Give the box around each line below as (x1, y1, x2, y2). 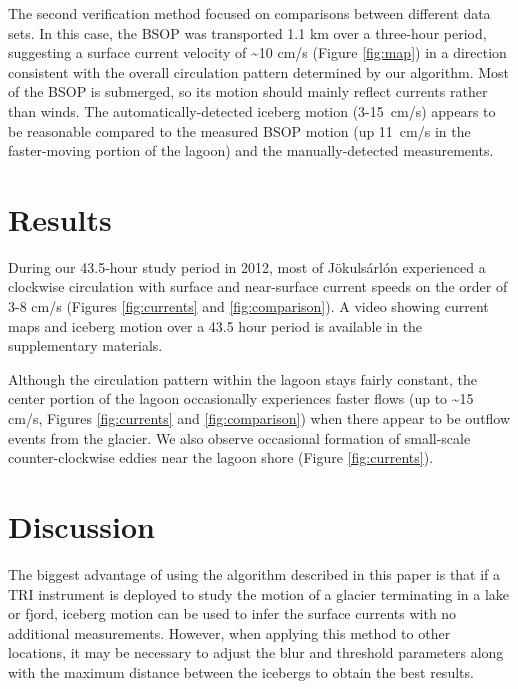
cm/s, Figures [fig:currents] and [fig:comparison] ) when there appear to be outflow (8, 408, 511, 429)
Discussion (8, 506, 155, 546)
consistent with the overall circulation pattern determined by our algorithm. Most (8, 61, 509, 82)
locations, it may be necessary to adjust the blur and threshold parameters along (8, 642, 504, 663)
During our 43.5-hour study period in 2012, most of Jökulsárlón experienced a (8, 256, 486, 277)
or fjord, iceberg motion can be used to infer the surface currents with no (8, 603, 457, 624)
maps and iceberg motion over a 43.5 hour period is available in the (8, 315, 423, 336)
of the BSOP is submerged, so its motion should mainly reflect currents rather (8, 81, 488, 102)
